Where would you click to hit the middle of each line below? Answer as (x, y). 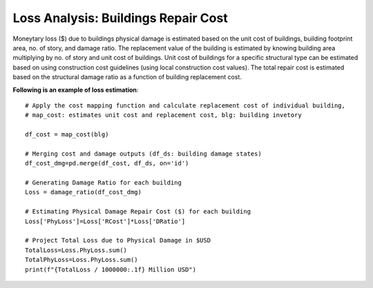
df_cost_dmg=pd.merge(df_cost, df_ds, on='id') (107, 163)
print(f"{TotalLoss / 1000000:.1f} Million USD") (111, 269)
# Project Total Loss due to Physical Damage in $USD (118, 240)
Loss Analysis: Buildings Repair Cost (120, 18)
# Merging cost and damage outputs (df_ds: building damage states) (143, 154)
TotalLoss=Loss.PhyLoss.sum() (76, 250)
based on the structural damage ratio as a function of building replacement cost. (127, 77)
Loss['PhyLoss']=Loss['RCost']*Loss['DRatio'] (105, 221)
